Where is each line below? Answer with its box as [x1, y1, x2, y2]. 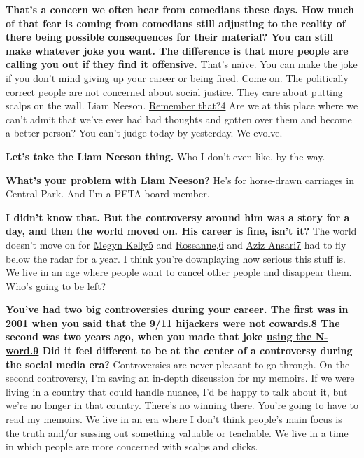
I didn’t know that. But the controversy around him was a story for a [6, 209, 350, 224]
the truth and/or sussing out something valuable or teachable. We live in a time [6, 425, 349, 440]
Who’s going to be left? [6, 278, 106, 293]
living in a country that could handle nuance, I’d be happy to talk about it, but [6, 384, 348, 398]
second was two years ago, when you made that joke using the [6, 329, 312, 344]
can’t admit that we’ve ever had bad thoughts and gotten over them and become [6, 111, 352, 126]
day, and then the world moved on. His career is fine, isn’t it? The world [6, 223, 357, 238]
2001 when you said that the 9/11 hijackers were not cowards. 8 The [6, 315, 340, 330]
